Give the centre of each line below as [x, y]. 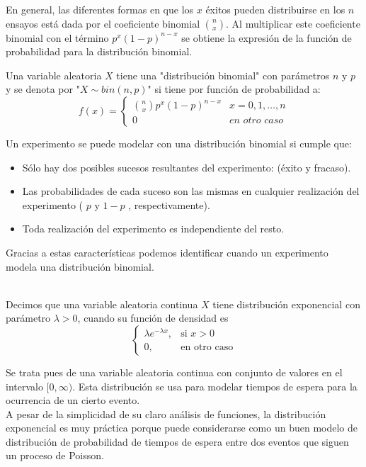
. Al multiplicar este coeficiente [293, 23]
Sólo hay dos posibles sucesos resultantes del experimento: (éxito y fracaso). [187, 167]
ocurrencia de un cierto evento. [73, 400]
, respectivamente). [169, 204]
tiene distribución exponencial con [286, 304]
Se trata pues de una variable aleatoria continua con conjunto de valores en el [174, 372]
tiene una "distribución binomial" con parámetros [223, 75]
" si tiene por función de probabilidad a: [234, 89]
